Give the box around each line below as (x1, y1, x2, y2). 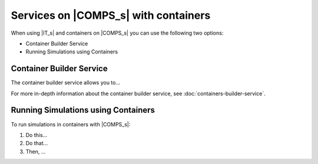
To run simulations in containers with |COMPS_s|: (11, 121, 131, 128)
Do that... (25, 140, 48, 147)
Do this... (25, 131, 48, 138)
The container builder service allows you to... (11, 79, 121, 86)
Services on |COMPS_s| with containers (11, 9, 211, 22)
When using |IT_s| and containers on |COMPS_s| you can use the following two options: (11, 29, 224, 36)
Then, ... (25, 148, 46, 155)
